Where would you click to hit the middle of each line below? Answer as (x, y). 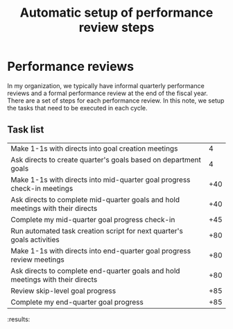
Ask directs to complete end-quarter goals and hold (95, 271)
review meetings (37, 260)
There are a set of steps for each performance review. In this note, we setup (116, 100)
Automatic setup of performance (116, 13)
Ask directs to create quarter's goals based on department (106, 160)
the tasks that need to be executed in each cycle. (77, 108)
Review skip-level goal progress (63, 291)
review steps (116, 27)
